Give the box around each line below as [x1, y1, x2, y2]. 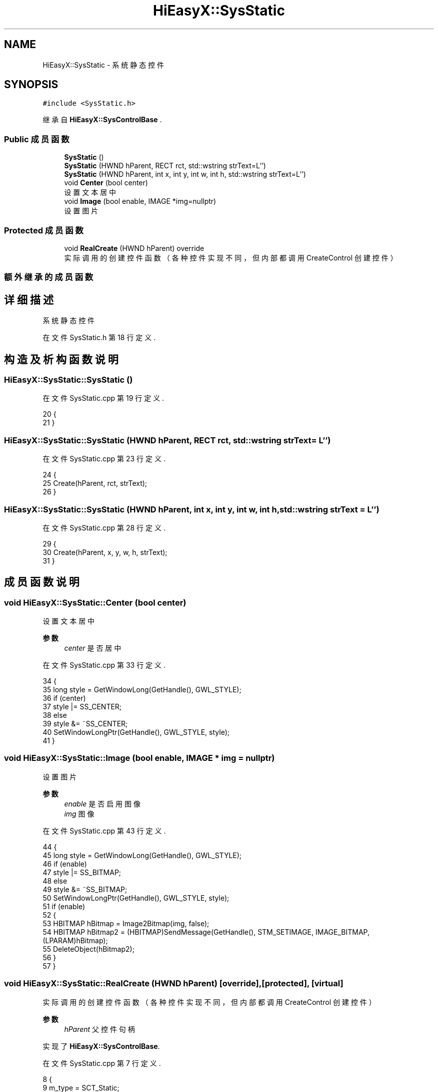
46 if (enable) [42, 859, 87, 868]
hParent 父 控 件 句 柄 [64, 1024, 135, 1033]
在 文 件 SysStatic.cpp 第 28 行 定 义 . [42, 523, 165, 532]
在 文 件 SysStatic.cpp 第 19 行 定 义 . [42, 394, 164, 403]
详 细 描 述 [4, 293, 53, 306]
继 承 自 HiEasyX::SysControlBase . [42, 115, 162, 124]
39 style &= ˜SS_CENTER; [42, 719, 128, 728]
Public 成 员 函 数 [4, 134, 69, 144]
